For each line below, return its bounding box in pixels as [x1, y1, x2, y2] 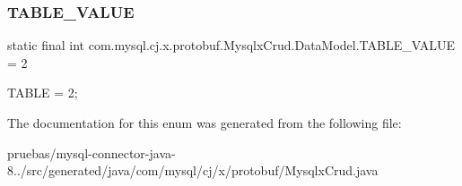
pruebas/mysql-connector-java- [7, 143, 176, 162]
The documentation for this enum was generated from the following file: [7, 114, 402, 131]
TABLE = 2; [7, 83, 78, 102]
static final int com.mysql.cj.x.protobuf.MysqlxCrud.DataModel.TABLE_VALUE [7, 36, 455, 55]
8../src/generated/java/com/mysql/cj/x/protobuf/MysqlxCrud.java [7, 161, 379, 180]
